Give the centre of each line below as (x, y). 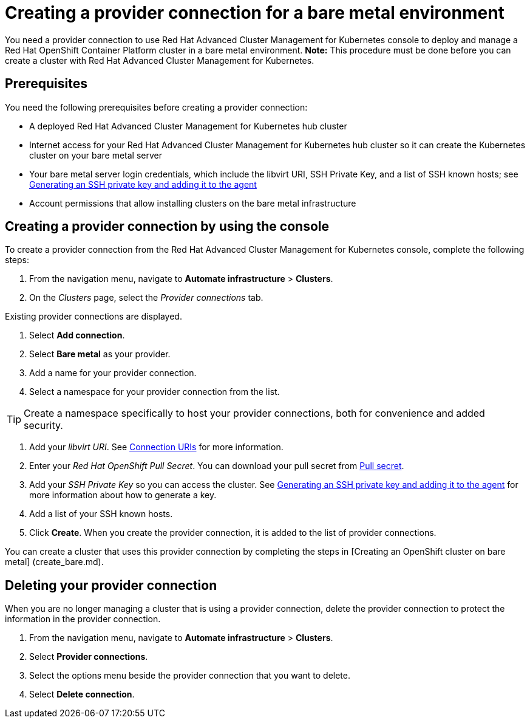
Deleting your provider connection (111, 585)
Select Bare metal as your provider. (100, 354)
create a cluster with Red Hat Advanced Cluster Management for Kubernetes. (160, 60)
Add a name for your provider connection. (113, 373)
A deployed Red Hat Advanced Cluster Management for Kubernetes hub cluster (188, 126)
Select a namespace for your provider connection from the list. (155, 392)
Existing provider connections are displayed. (93, 317)
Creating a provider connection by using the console (167, 227)
